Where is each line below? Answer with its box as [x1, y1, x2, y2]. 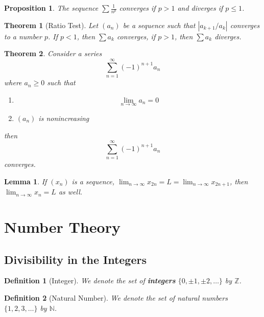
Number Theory [4, 216, 121, 237]
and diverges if [177, 3, 223, 13]
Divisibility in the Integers [4, 251, 147, 267]
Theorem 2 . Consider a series [4, 48, 102, 59]
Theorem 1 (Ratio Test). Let [4, 19, 99, 30]
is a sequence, [71, 176, 114, 186]
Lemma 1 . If [4, 176, 47, 186]
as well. [58, 186, 83, 197]
